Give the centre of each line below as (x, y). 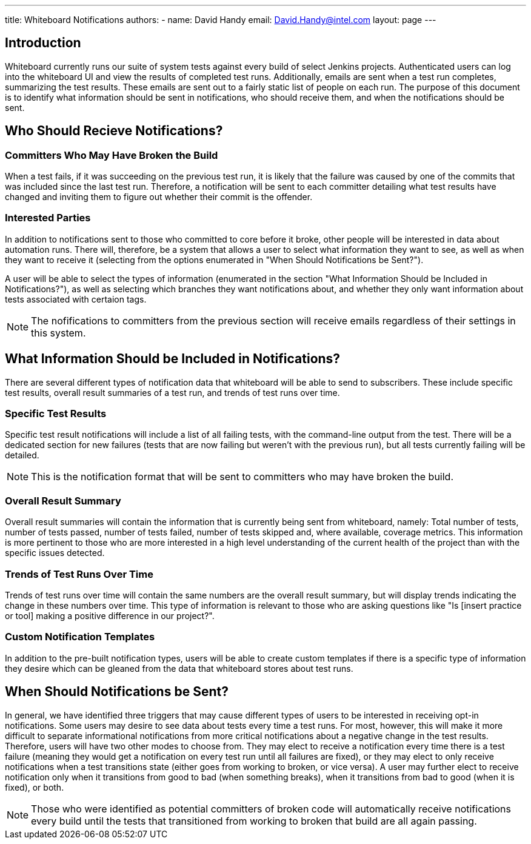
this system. (58, 333)
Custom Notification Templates (80, 637)
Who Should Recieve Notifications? (114, 131)
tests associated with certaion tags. (76, 299)
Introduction (43, 43)
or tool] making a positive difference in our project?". (110, 615)
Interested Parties (48, 218)
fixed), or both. (35, 787)
